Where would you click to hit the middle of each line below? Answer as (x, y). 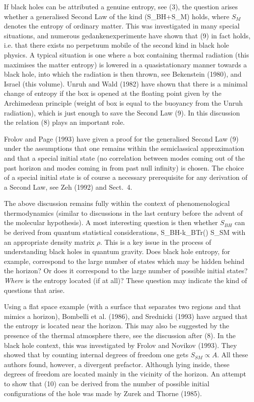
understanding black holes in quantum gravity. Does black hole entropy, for (117, 251)
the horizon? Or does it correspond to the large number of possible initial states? (126, 271)
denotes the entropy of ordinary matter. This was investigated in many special (122, 26)
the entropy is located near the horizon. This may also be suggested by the (117, 326)
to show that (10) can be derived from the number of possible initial (107, 383)
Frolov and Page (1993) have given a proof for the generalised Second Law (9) (121, 138)
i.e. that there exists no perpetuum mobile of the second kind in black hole (117, 45)
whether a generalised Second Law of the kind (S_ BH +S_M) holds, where (117, 16)
